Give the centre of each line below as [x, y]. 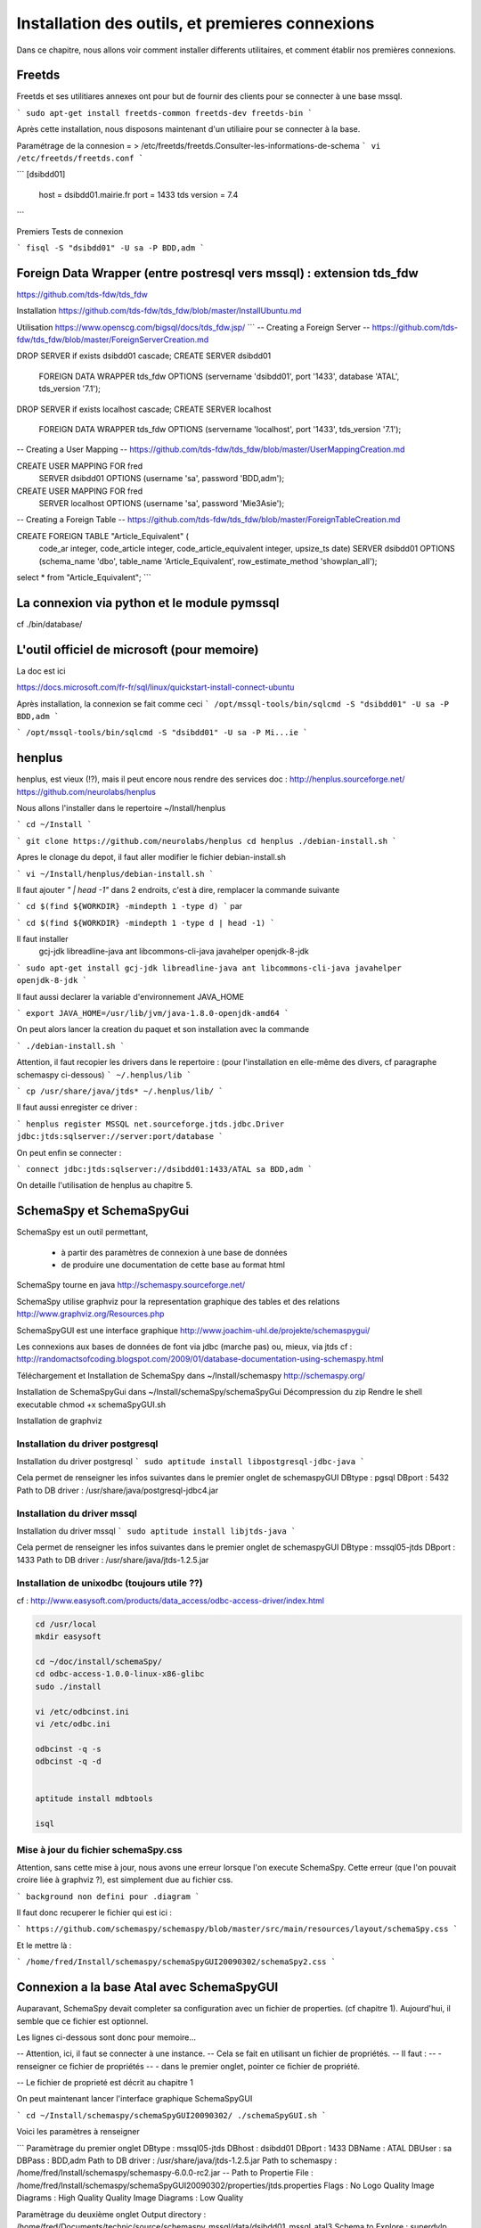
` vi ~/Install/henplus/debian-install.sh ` [115, 874]
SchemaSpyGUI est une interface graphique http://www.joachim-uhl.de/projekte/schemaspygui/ [193, 1330]
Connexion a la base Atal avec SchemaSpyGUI [147, 1987]
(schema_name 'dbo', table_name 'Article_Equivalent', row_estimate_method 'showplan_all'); [208, 561]
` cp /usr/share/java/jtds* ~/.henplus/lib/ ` [120, 1091]
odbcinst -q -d [68, 1761]
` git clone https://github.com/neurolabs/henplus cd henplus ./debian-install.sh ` [207, 841]
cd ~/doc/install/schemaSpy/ [99, 1662]
